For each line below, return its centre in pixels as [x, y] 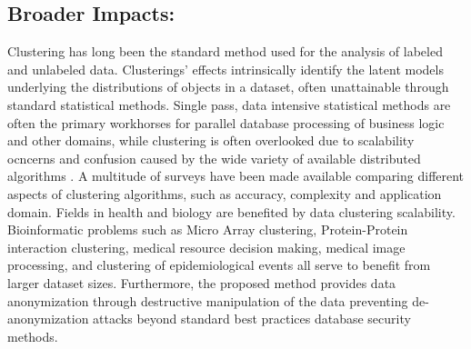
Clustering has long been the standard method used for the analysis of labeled [225, 51]
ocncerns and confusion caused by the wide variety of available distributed [214, 158]
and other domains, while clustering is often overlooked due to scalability [211, 140]
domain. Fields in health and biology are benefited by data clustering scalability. [231, 211]
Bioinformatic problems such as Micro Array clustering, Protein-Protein [208, 229]
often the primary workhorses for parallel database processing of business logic [226, 122]
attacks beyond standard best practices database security [252, 319]
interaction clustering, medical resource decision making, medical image [206, 247]
